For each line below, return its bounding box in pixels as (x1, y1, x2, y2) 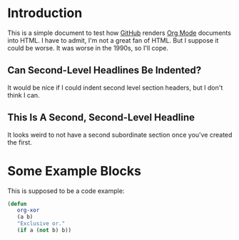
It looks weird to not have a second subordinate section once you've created (7, 130, 233, 139)
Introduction (7, 5, 83, 21)
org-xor (16, 207, 40, 214)
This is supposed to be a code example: (7, 187, 125, 195)
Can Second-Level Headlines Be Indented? (7, 64, 202, 76)
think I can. (7, 90, 41, 99)
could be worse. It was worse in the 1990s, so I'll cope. (7, 43, 169, 52)
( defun (7, 200, 27, 207)
